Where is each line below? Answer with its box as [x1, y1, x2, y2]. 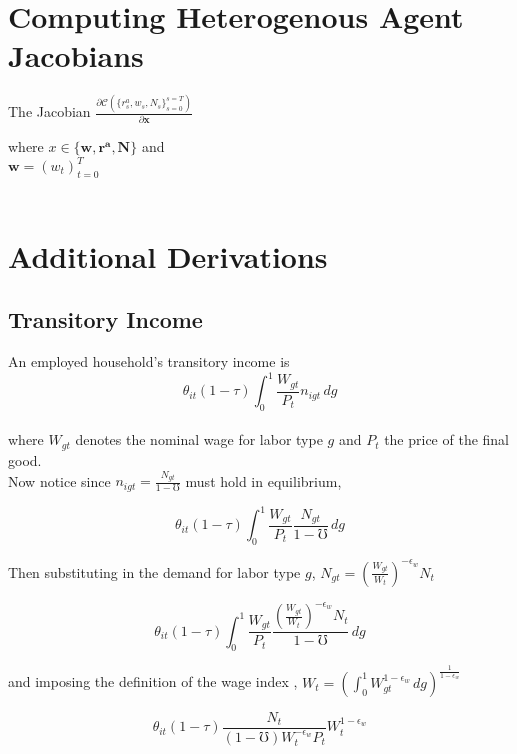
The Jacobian [8, 101, 91, 122]
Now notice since [8, 470, 111, 491]
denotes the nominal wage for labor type [75, 429, 323, 450]
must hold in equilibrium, [185, 470, 342, 491]
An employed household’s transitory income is [8, 351, 290, 371]
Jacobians [8, 35, 144, 76]
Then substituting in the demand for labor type [8, 561, 301, 582]
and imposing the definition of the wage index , [8, 671, 298, 692]
